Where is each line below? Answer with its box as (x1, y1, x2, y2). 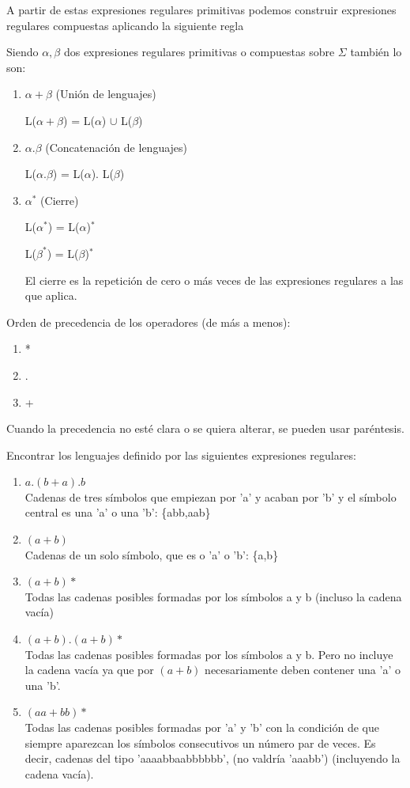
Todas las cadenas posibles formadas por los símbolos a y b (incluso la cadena (24, 588, 402, 604)
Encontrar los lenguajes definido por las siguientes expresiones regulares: (6, 446, 356, 463)
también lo (350, 44, 402, 60)
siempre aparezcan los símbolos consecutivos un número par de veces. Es (24, 734, 376, 751)
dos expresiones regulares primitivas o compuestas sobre (63, 44, 335, 60)
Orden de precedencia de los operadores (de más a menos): (6, 313, 291, 330)
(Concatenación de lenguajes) (45, 138, 188, 155)
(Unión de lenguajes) (55, 85, 156, 102)
